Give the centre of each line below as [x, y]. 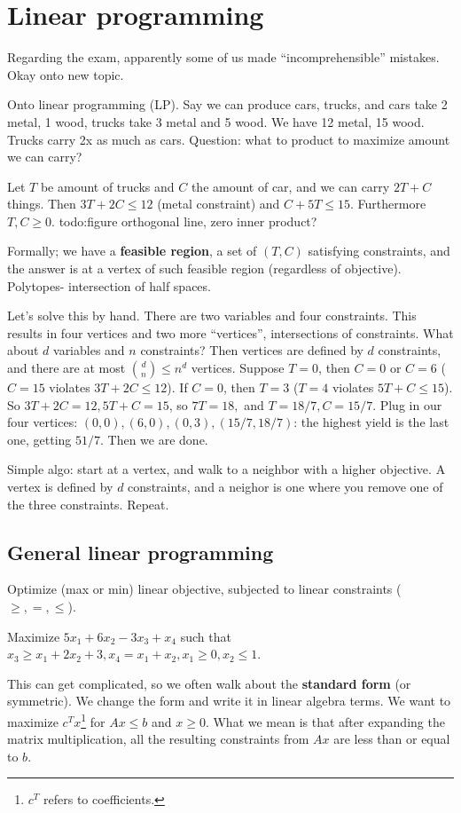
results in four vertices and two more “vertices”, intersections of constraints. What [230, 332]
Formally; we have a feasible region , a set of [132, 251]
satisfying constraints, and [379, 251]
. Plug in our [407, 404]
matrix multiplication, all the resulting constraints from [158, 739]
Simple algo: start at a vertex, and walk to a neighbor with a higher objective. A [227, 469]
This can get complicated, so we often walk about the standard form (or [209, 683]
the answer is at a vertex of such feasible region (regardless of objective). [204, 268]
